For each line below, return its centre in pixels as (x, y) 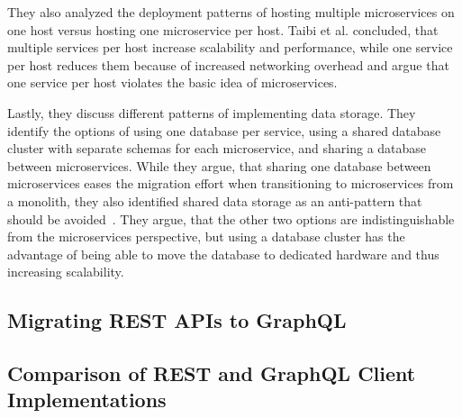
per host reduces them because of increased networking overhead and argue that (228, 64)
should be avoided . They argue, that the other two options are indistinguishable (231, 218)
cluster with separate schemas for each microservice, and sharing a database (217, 148)
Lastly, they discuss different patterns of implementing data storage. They (212, 112)
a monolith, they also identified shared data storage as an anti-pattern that (215, 200)
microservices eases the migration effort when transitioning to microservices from (231, 183)
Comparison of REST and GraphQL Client (212, 373)
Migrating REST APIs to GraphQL (177, 320)
